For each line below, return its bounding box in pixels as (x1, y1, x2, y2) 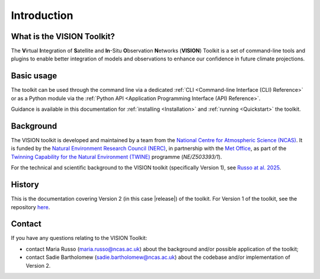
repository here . (11, 203, 50, 210)
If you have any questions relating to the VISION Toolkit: (11, 235, 148, 242)
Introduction (11, 9, 73, 22)
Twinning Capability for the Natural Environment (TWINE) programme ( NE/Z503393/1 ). (11, 153, 222, 160)
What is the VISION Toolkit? (11, 31, 115, 41)
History (11, 179, 40, 190)
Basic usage (11, 71, 57, 81)
